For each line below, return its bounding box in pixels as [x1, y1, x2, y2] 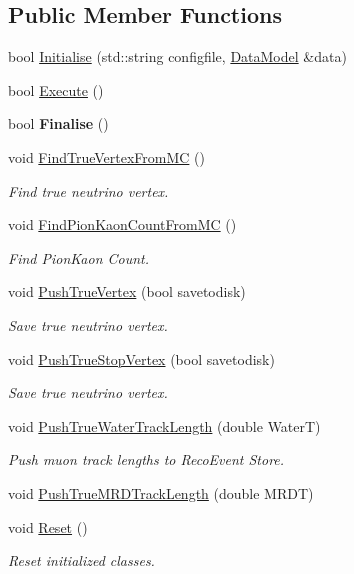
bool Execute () [8, 79, 104, 100]
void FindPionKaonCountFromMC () [8, 214, 237, 235]
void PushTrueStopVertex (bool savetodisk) [8, 348, 275, 369]
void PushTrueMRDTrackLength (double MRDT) [8, 482, 314, 503]
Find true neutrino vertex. [8, 180, 169, 201]
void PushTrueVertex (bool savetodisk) [8, 281, 246, 302]
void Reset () [8, 516, 88, 537]
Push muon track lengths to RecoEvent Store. [8, 449, 285, 470]
